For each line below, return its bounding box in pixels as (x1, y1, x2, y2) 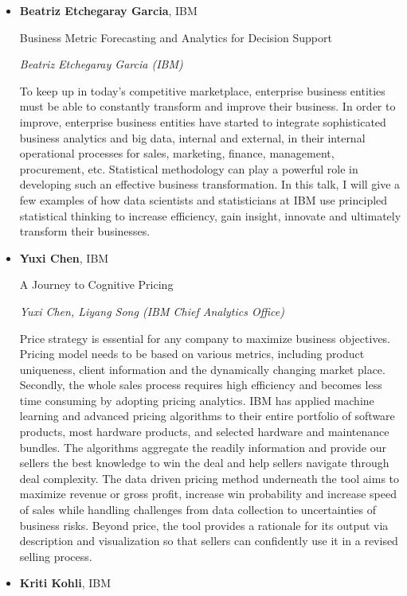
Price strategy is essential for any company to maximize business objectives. (19, 329, 391, 346)
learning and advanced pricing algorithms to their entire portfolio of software (19, 407, 395, 424)
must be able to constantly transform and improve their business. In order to (19, 98, 396, 115)
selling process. (19, 547, 92, 564)
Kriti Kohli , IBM (19, 575, 112, 591)
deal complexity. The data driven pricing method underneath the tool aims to (19, 469, 400, 486)
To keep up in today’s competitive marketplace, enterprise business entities (19, 82, 385, 99)
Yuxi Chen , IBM (19, 249, 109, 266)
